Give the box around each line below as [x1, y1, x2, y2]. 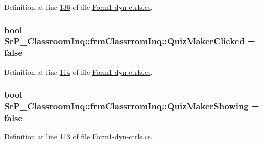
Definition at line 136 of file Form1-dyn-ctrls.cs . [4, 2, 153, 12]
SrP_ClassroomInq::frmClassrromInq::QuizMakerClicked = [4, 35, 255, 47]
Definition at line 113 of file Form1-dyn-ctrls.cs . [4, 131, 153, 142]
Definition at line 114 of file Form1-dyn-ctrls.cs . [4, 66, 153, 77]
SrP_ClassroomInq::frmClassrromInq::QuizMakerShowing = [4, 100, 259, 112]
